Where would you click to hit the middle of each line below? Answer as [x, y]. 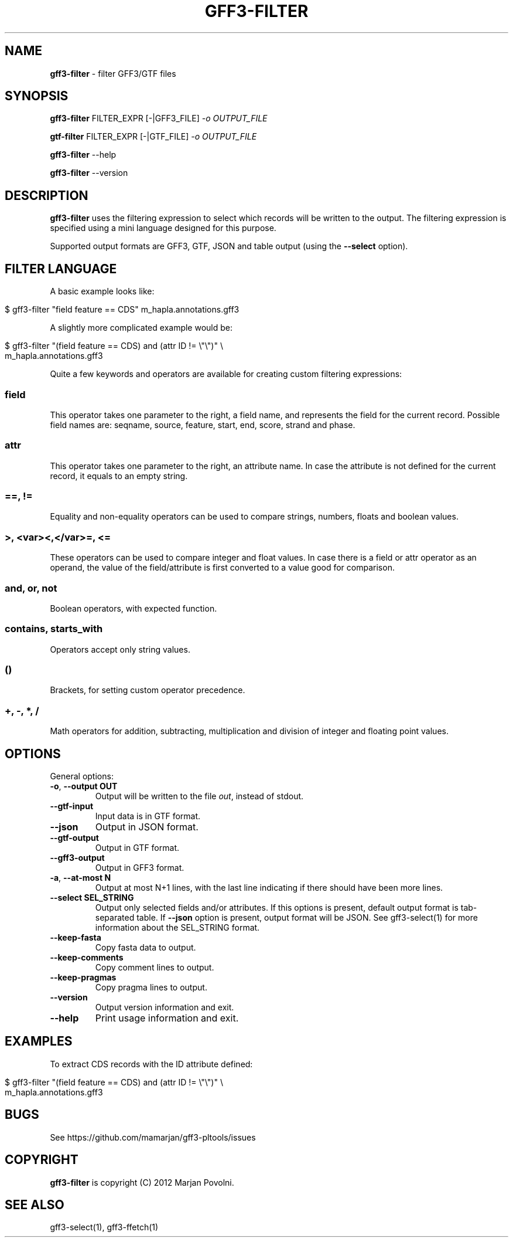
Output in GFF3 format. [140, 867]
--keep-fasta [76, 937]
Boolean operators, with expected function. [134, 608]
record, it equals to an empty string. [119, 476]
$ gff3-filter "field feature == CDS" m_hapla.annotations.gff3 [122, 310]
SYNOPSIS [37, 96]
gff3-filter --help [83, 155]
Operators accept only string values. [120, 649]
